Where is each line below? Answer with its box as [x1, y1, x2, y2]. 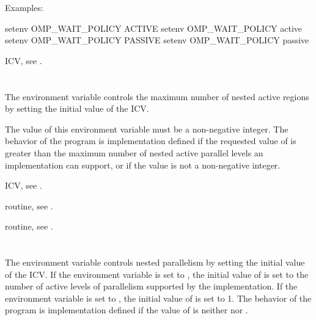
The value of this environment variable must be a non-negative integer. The [5, 122, 288, 135]
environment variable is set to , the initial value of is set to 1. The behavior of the [5, 291, 312, 304]
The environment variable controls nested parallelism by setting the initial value [5, 256, 305, 269]
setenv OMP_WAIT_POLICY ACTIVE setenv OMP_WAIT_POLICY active [5, 21, 303, 34]
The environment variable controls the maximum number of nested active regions [5, 90, 309, 103]
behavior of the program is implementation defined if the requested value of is [5, 134, 296, 147]
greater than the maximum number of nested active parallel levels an [5, 146, 263, 159]
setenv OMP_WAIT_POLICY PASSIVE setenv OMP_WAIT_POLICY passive [5, 34, 309, 46]
